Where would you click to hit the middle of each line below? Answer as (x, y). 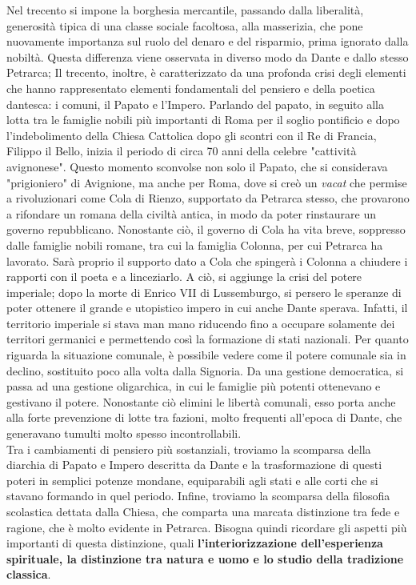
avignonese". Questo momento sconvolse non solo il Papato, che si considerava (197, 166)
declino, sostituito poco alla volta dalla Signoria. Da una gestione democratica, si (205, 370)
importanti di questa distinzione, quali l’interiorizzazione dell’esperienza (195, 543)
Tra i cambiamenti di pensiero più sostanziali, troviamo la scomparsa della (189, 449)
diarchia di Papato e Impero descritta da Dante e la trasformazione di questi (194, 465)
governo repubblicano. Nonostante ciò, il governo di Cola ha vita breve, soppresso (206, 229)
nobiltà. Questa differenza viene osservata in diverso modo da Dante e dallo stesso (208, 56)
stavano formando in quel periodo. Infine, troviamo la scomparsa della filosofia (198, 496)
